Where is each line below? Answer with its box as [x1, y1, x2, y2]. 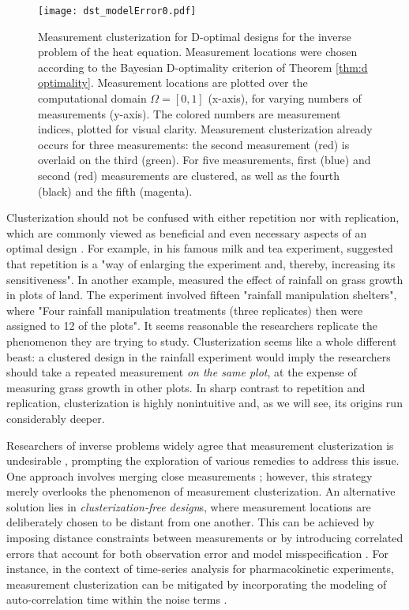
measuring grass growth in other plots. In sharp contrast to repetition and [6, 379, 366, 395]
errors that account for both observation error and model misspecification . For [6, 545, 388, 561]
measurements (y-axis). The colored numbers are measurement [38, 105, 341, 122]
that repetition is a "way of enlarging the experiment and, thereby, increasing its [6, 255, 396, 271]
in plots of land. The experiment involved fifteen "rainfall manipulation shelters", [6, 286, 397, 303]
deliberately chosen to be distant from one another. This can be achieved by [6, 514, 375, 530]
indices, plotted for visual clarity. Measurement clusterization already [38, 121, 373, 137]
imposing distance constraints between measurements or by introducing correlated [6, 530, 403, 546]
